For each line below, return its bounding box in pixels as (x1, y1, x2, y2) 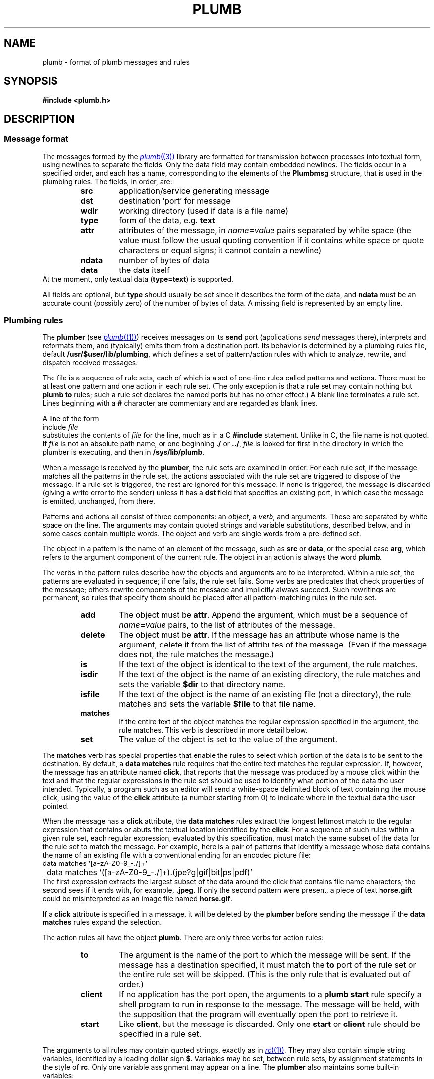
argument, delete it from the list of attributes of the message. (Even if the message (119, 640, 427, 650)
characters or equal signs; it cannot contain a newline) (119, 245, 322, 255)
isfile (80, 689, 100, 700)
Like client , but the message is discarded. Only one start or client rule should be (119, 1019, 421, 1029)
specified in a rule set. (119, 1029, 202, 1039)
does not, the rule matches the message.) (119, 649, 274, 660)
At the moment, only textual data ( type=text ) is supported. (42, 274, 234, 283)
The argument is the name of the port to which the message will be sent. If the (119, 950, 411, 960)
